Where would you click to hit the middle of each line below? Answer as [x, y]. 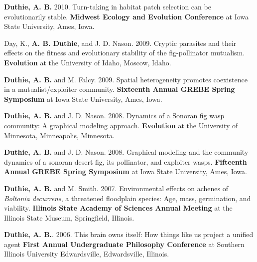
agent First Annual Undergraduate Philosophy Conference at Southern [124, 244]
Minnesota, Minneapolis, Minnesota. [59, 135]
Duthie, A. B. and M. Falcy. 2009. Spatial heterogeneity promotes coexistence [126, 79]
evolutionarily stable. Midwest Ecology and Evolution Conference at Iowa [127, 16]
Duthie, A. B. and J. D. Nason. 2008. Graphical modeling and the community [126, 152]
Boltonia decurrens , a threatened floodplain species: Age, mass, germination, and [128, 198]
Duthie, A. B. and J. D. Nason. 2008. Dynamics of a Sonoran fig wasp [114, 116]
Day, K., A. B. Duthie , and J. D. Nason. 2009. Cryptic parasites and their [120, 43]
